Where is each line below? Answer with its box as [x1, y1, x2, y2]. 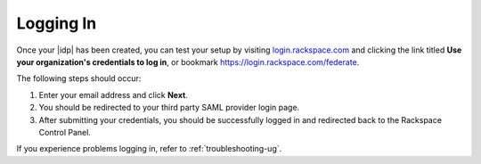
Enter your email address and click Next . [38, 89, 189, 100]
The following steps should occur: [16, 73, 142, 84]
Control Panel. [38, 127, 91, 137]
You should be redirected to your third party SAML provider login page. [38, 102, 300, 113]
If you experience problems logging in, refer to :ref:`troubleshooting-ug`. [16, 143, 282, 154]
